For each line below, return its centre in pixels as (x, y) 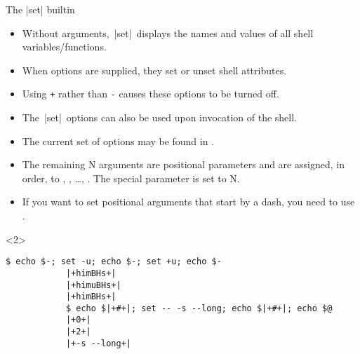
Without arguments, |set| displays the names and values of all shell (168, 33)
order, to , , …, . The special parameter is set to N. (131, 178)
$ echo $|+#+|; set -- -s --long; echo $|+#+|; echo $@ (199, 308)
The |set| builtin (40, 9)
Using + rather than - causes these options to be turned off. (151, 94)
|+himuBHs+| (93, 285)
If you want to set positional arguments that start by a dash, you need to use (188, 202)
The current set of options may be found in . (118, 141)
